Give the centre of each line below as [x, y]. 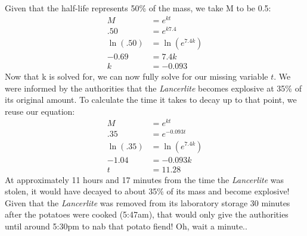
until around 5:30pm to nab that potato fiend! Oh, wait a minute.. [126, 226]
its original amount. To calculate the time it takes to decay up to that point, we [151, 100]
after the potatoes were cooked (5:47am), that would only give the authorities [147, 214]
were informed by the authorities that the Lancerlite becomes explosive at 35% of [153, 88]
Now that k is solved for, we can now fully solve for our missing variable [137, 76]
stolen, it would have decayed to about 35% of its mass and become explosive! [147, 191]
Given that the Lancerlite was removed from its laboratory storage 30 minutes [148, 202]
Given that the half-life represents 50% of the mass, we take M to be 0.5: [138, 8]
